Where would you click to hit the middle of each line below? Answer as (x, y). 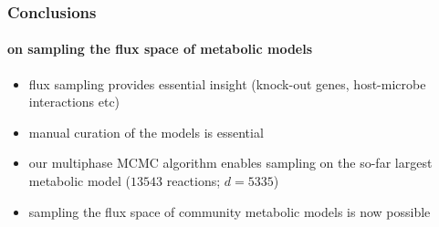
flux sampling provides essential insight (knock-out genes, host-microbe (227, 83)
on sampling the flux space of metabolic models (160, 49)
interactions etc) (74, 102)
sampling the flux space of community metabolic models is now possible (230, 211)
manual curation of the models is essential (146, 132)
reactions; (193, 181)
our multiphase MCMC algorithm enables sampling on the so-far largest (230, 163)
